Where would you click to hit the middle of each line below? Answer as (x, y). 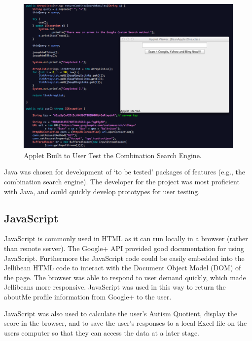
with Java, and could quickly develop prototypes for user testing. (102, 191)
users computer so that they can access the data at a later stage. (102, 332)
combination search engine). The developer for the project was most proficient (122, 181)
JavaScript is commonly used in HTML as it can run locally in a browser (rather (126, 238)
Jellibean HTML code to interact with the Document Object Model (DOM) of (123, 268)
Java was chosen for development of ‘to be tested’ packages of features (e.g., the (125, 172)
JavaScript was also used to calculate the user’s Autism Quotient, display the (121, 313)
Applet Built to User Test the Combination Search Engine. (113, 155)
